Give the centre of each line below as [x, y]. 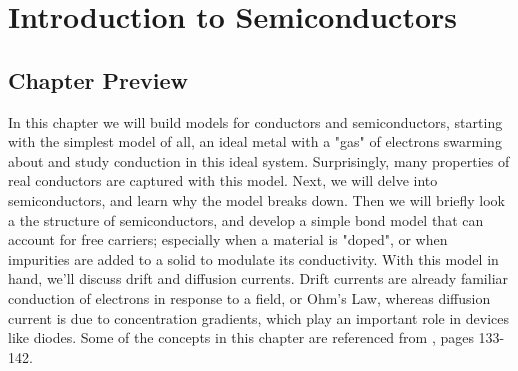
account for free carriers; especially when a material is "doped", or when [228, 239]
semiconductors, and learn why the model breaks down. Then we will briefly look [256, 199]
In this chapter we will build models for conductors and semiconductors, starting [255, 121]
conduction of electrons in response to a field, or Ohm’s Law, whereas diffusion [249, 297]
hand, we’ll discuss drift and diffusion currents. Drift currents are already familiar [258, 278]
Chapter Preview [98, 79]
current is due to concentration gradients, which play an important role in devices [258, 317]
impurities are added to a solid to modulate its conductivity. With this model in [253, 258]
